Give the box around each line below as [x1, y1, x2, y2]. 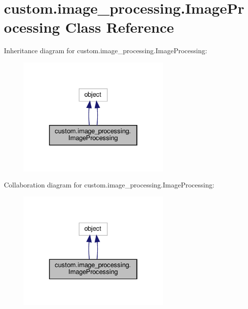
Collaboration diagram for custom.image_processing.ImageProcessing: [4, 180, 215, 190]
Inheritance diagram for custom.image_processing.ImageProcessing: [4, 45, 207, 56]
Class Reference [65, 17, 174, 37]
